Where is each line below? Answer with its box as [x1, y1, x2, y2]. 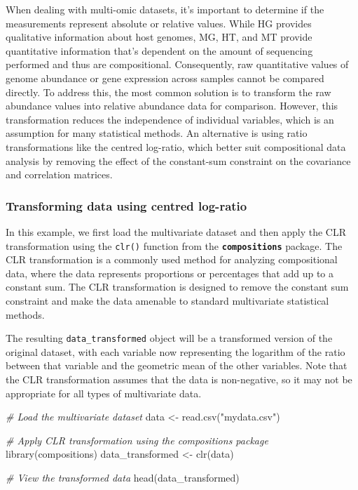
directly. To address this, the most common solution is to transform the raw [6, 84, 331, 99]
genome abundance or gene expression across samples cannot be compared [6, 70, 324, 85]
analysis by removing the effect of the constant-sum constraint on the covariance [6, 153, 351, 168]
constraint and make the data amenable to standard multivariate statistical [6, 293, 329, 307]
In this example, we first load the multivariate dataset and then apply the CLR [6, 224, 347, 239]
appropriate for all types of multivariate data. [6, 385, 202, 400]
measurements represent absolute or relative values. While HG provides [6, 15, 312, 30]
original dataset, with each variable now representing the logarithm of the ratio [6, 344, 345, 359]
